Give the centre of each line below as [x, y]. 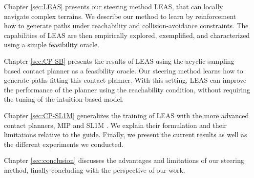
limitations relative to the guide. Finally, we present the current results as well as [126, 134]
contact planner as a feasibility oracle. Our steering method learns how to [133, 70]
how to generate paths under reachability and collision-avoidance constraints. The [126, 26]
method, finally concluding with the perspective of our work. [95, 169]
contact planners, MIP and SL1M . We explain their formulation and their [116, 125]
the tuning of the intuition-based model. [64, 99]
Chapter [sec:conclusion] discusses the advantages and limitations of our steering [124, 160]
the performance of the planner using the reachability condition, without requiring [127, 89]
